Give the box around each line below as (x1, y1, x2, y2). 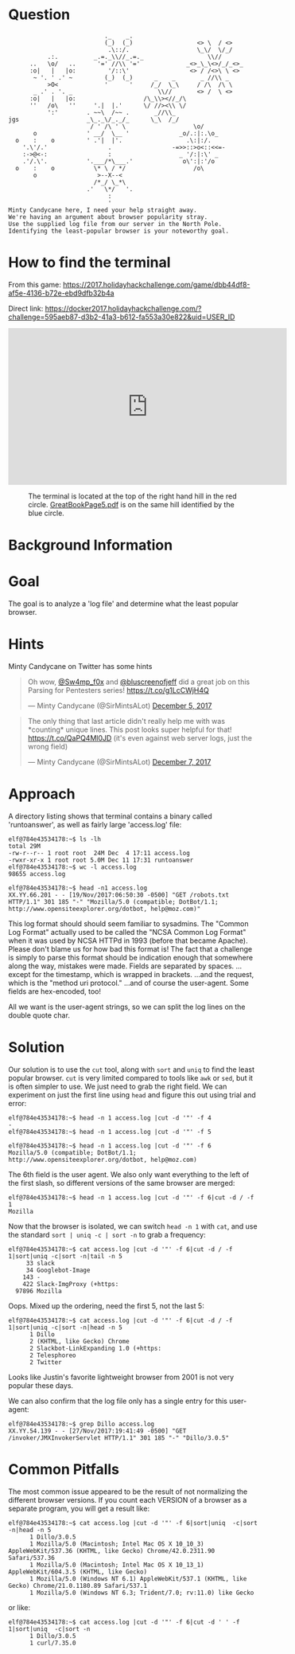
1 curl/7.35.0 (29, 1639, 77, 1647)
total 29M (8, 842, 41, 850)
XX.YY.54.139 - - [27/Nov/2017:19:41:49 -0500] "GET (8, 1427, 187, 1435)
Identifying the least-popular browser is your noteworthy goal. (8, 227, 229, 235)
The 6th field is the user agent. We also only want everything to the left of (8, 1169, 250, 1179)
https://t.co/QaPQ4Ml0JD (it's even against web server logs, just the (27, 733, 253, 742)
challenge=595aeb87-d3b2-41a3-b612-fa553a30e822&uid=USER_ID (8, 312, 235, 322)
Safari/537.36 (8, 1554, 56, 1562)
